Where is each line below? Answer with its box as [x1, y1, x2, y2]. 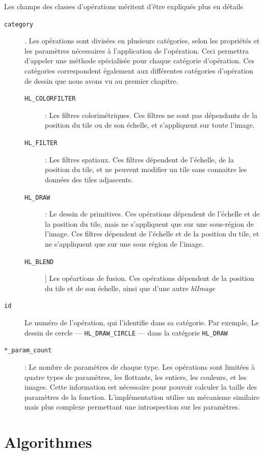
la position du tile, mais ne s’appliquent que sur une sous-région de [45, 218, 254, 229]
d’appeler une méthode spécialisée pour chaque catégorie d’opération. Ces [24, 55, 255, 66]
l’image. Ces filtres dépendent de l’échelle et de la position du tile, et [45, 228, 259, 239]
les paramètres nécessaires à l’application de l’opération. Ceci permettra [24, 45, 249, 56]
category [4, 20, 34, 28]
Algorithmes [4, 432, 92, 452]
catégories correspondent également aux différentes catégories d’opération [24, 65, 253, 76]
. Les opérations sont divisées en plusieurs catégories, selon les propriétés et [24, 35, 260, 46]
